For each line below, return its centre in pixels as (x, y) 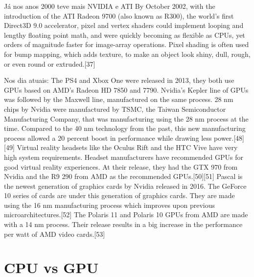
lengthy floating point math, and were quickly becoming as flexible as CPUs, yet (125, 35)
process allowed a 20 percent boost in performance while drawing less (108, 138)
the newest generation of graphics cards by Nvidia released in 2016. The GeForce (125, 186)
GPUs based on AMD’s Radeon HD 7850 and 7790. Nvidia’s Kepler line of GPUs (126, 89)
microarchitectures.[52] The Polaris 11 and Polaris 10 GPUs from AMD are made (126, 214)
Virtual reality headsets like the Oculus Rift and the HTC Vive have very (127, 147)
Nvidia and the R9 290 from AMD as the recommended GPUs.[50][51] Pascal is (123, 176)
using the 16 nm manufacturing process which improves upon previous (110, 205)
